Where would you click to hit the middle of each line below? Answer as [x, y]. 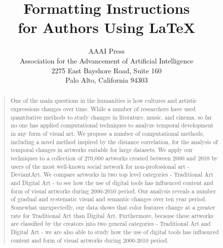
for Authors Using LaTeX [107, 27]
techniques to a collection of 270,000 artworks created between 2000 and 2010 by [114, 158]
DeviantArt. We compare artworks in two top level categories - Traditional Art [112, 174]
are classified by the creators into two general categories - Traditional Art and [111, 224]
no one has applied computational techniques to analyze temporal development [112, 125]
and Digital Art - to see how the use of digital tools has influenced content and [112, 183]
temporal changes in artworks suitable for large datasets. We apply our [102, 150]
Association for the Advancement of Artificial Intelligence [107, 60]
